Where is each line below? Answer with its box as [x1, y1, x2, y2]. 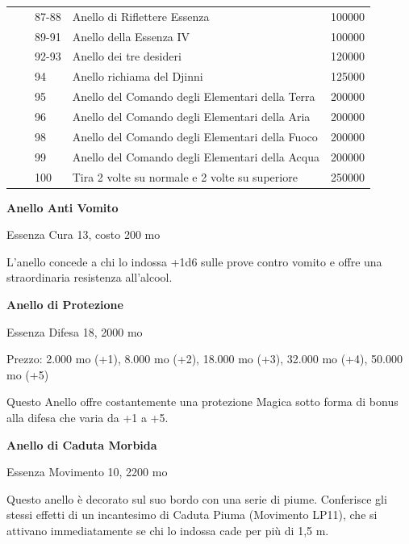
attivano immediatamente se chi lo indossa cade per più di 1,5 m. [6, 521, 329, 538]
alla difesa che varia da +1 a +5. [6, 408, 169, 425]
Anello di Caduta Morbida [6, 436, 157, 453]
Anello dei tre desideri [72, 48, 182, 65]
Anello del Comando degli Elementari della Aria [72, 107, 311, 124]
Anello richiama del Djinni [72, 68, 203, 85]
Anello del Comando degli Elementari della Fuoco [72, 128, 318, 144]
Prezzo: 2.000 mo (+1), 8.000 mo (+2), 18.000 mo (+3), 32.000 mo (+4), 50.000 [6, 350, 403, 367]
